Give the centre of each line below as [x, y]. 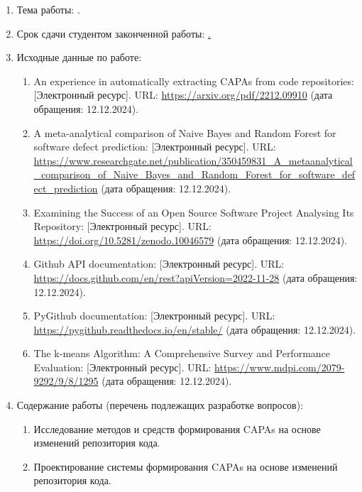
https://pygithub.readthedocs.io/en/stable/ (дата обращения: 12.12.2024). [195, 329]
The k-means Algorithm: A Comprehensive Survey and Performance [182, 353]
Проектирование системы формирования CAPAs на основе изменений [186, 466]
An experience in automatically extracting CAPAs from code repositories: [194, 81]
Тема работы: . [48, 9]
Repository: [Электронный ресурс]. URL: [122, 226]
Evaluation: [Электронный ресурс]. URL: [122, 367]
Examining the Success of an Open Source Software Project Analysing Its [194, 212]
